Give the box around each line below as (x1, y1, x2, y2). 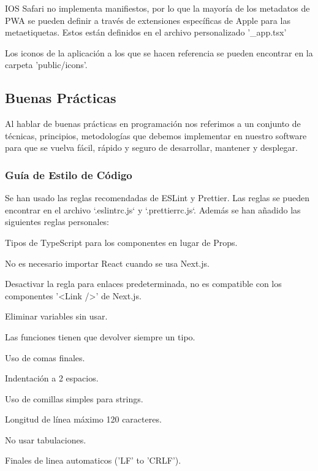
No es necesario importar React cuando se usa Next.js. (5, 256, 210, 269)
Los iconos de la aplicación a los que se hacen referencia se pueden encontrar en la (5, 46, 313, 59)
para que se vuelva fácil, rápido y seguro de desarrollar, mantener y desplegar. (5, 141, 298, 154)
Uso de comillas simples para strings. (5, 392, 143, 405)
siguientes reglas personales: (5, 215, 110, 228)
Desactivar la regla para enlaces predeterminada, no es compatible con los (5, 277, 282, 290)
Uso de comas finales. (5, 351, 85, 364)
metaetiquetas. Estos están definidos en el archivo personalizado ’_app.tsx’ (5, 26, 287, 39)
